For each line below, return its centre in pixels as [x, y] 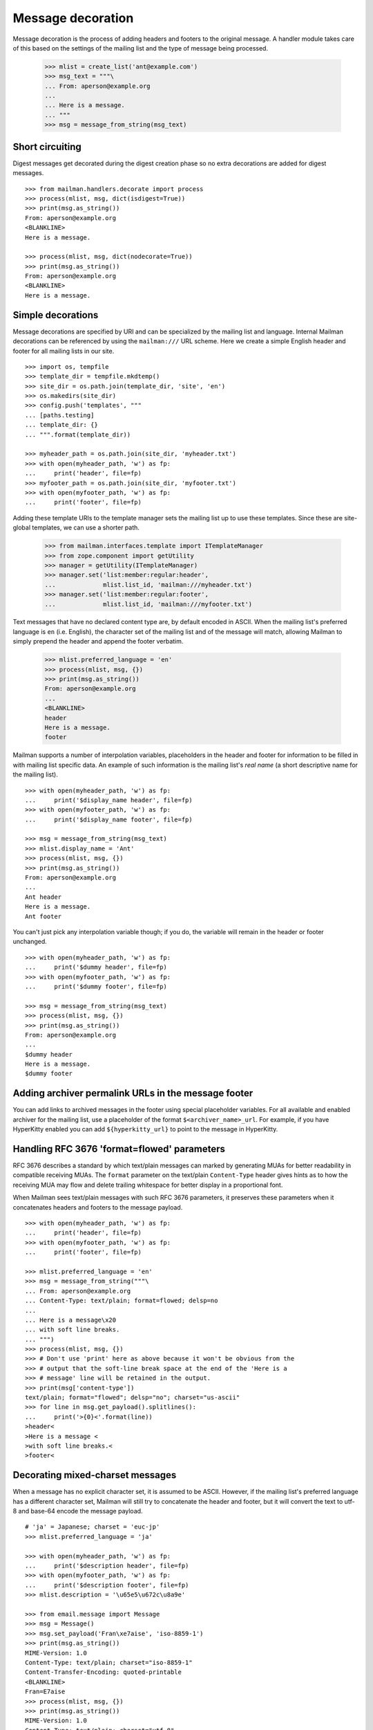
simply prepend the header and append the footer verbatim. [98, 641]
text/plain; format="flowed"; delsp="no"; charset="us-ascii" [133, 1397]
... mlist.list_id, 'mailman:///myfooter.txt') [149, 604]
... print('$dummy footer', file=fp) [96, 986]
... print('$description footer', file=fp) [107, 1585]
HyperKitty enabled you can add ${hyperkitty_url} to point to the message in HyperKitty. [145, 1129]
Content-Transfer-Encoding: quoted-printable [104, 1672]
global [22, 528]
